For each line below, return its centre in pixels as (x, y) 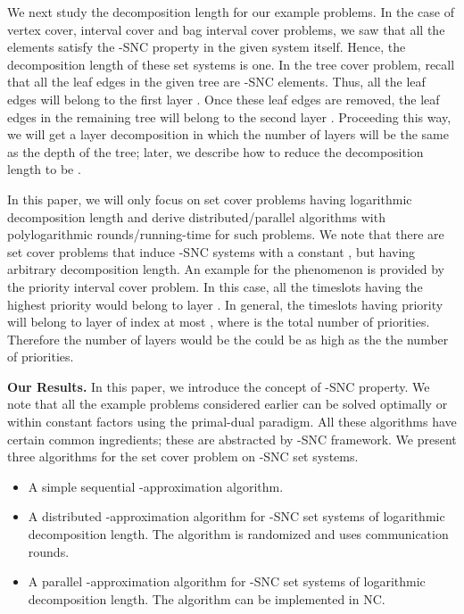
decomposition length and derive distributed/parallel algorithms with (196, 216)
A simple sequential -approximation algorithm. (156, 486)
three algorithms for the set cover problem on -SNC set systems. (183, 456)
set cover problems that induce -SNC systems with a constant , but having (211, 251)
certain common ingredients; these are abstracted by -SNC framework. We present (232, 439)
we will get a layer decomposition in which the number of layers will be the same (228, 134)
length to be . (44, 169)
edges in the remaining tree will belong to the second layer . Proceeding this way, (229, 116)
